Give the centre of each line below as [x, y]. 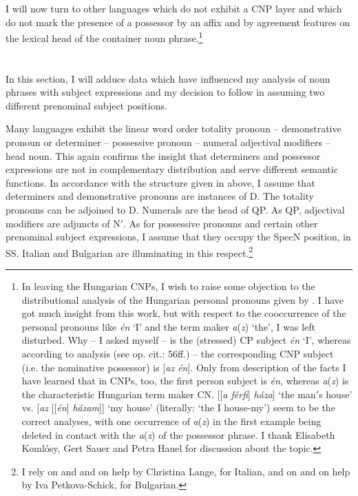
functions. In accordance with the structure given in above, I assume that [160, 182]
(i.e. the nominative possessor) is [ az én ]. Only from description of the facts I [184, 367]
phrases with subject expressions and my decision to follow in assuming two [165, 92]
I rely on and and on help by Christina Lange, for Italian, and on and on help [186, 471]
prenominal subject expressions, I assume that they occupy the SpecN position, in [178, 237]
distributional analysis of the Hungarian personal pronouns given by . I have [183, 299]
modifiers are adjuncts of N [63, 223]
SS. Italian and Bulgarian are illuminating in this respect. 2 [129, 251]
